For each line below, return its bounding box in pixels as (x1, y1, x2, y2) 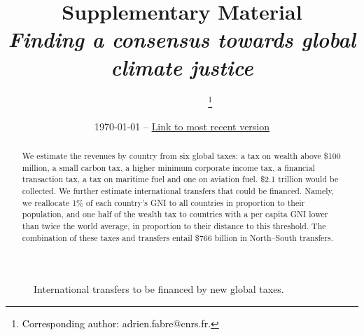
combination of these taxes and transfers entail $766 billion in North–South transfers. (22, 231, 333, 243)
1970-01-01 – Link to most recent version (94, 118, 270, 133)
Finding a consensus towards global (8, 25, 356, 54)
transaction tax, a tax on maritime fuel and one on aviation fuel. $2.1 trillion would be (22, 173, 339, 185)
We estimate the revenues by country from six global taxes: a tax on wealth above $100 (22, 150, 341, 162)
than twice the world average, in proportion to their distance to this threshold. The (22, 220, 326, 232)
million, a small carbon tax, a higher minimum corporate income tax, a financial (22, 161, 315, 173)
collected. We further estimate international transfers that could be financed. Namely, (22, 185, 335, 197)
